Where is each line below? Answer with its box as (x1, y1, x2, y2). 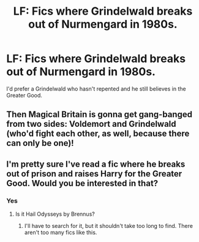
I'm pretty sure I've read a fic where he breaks (6, 159, 186, 169)
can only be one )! (6, 138, 75, 148)
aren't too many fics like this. (24, 229, 97, 236)
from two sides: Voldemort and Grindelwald (6, 119, 176, 129)
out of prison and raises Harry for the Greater (6, 168, 182, 179)
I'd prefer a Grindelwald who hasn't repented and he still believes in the (6, 85, 186, 93)
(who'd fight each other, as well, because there (6, 129, 190, 139)
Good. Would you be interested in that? (6, 178, 159, 188)
